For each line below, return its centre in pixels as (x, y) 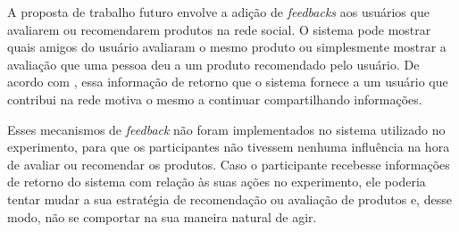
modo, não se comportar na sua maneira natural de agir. (162, 216)
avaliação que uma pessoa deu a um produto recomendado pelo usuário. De (213, 64)
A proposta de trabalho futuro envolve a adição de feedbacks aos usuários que (218, 12)
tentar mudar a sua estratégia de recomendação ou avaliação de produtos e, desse (229, 199)
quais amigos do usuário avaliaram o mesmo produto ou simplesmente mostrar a (227, 47)
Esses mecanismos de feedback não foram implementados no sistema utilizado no (226, 129)
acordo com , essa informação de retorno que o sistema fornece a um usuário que (228, 82)
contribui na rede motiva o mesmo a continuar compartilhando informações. (215, 99)
